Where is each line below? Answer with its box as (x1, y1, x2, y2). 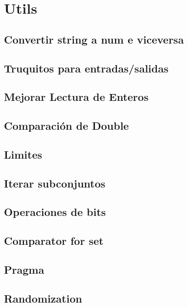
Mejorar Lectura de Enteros (4, 89, 149, 104)
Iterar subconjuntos (4, 175, 106, 190)
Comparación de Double (4, 118, 129, 133)
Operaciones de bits (4, 204, 106, 219)
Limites (4, 146, 43, 162)
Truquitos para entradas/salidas (4, 60, 168, 75)
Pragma (4, 262, 45, 277)
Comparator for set (4, 233, 104, 248)
